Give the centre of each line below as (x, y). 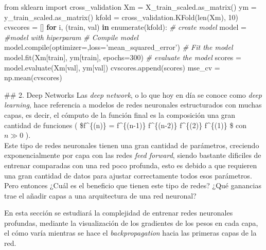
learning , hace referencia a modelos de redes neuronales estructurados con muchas (133, 105)
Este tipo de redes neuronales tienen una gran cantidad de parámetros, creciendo (132, 145)
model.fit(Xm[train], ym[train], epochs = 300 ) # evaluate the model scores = (123, 57)
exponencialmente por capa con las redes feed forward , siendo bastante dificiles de (133, 155)
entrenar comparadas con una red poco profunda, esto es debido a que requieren (131, 165)
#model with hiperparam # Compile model (71, 37)
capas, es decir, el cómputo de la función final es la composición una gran (120, 114)
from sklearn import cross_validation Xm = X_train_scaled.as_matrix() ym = (130, 7)
